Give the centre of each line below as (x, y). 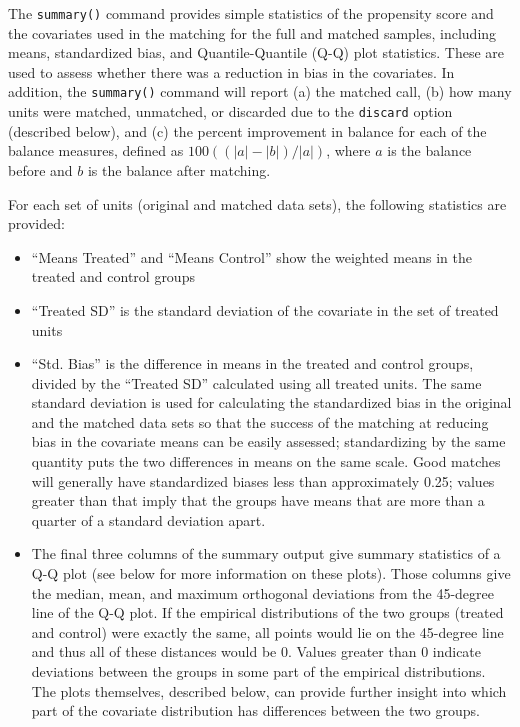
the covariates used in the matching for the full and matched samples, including (252, 32)
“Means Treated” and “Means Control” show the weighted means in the (251, 256)
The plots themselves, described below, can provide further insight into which (269, 690)
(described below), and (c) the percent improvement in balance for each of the (247, 130)
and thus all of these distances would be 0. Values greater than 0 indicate (256, 651)
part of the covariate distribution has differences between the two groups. (255, 710)
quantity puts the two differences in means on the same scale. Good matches (266, 461)
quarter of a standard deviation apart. (148, 519)
